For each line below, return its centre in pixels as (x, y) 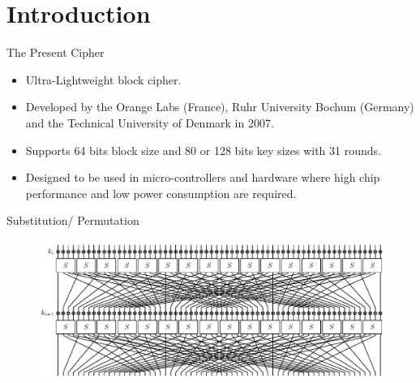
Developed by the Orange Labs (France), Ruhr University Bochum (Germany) (220, 107)
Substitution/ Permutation (73, 220)
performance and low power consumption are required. (161, 193)
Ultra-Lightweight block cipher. (103, 79)
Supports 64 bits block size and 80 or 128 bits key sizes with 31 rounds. (203, 150)
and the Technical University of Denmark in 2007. (150, 122)
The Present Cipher (56, 52)
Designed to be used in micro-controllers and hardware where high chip (203, 177)
